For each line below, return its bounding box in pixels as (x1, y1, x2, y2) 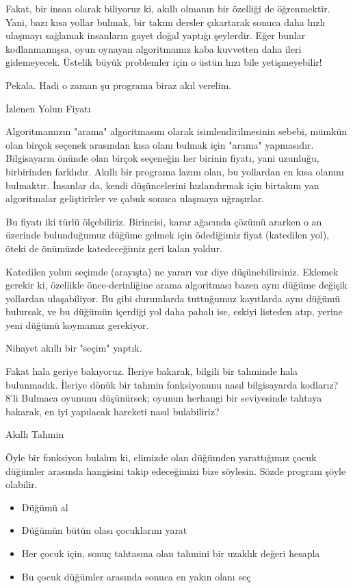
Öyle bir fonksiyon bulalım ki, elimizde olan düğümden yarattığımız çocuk (5, 450, 317, 465)
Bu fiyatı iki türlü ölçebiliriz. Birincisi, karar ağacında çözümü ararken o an (5, 214, 322, 228)
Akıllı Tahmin (5, 427, 64, 441)
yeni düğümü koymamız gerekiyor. (5, 317, 149, 332)
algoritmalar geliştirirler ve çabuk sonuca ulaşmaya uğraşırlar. (5, 191, 265, 206)
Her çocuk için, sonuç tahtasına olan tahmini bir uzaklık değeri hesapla (21, 546, 320, 560)
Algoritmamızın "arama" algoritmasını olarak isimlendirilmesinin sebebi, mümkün (5, 124, 348, 138)
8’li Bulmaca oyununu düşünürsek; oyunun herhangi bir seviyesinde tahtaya (5, 391, 322, 405)
